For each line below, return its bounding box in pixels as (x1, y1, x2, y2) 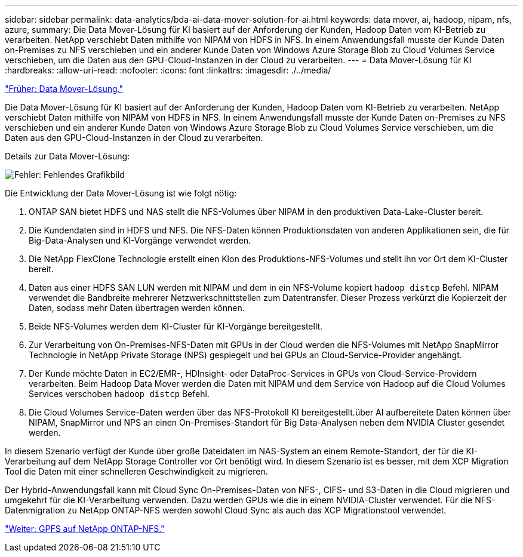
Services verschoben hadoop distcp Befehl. (29, 389, 210, 399)
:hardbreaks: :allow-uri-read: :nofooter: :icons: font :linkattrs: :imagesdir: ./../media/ (5, 65, 331, 75)
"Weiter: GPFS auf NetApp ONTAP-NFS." (5, 524, 165, 534)
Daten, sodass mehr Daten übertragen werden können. (29, 303, 245, 313)
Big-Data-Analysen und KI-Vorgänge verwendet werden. (29, 235, 251, 245)
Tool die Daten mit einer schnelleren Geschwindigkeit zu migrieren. (5, 466, 268, 476)
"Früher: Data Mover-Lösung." (5, 84, 123, 94)
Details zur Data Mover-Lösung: (5, 151, 130, 161)
